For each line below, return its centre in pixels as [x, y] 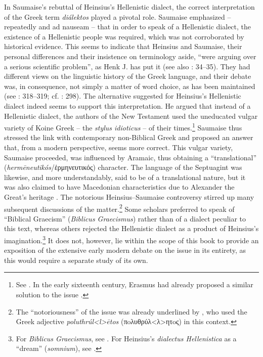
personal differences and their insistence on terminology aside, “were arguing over [130, 56]
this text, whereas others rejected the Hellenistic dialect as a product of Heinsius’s [131, 228]
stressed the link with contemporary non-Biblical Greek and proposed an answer [129, 137]
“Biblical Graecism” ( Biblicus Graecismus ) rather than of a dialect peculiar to [125, 218]
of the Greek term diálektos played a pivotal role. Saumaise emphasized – [118, 16]
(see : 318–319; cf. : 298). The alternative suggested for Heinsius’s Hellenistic [123, 96]
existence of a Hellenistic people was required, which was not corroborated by [124, 36]
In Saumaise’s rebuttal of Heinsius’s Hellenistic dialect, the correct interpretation [129, 7]
